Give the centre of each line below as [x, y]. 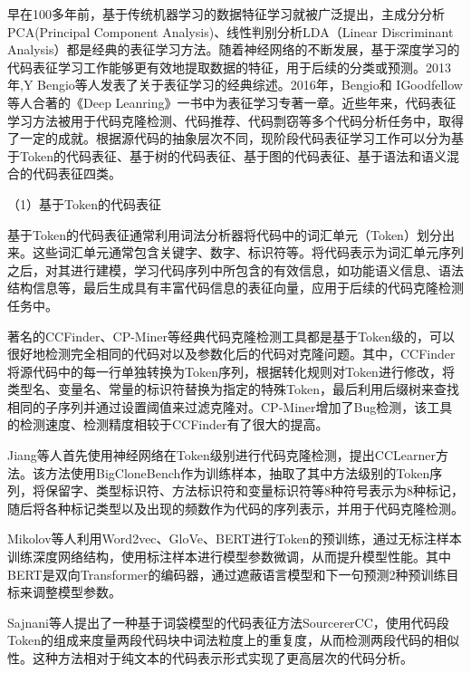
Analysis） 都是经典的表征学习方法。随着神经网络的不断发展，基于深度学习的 [234, 49]
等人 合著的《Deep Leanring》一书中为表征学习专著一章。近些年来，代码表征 [232, 102]
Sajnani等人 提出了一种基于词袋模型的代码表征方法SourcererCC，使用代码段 [228, 622]
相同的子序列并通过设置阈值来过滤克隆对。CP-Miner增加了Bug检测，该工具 [230, 406]
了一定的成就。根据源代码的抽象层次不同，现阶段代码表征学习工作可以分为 [229, 138]
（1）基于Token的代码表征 [84, 203]
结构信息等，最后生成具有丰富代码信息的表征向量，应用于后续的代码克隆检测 [235, 288]
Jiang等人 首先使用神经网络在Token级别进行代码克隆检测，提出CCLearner [221, 455]
